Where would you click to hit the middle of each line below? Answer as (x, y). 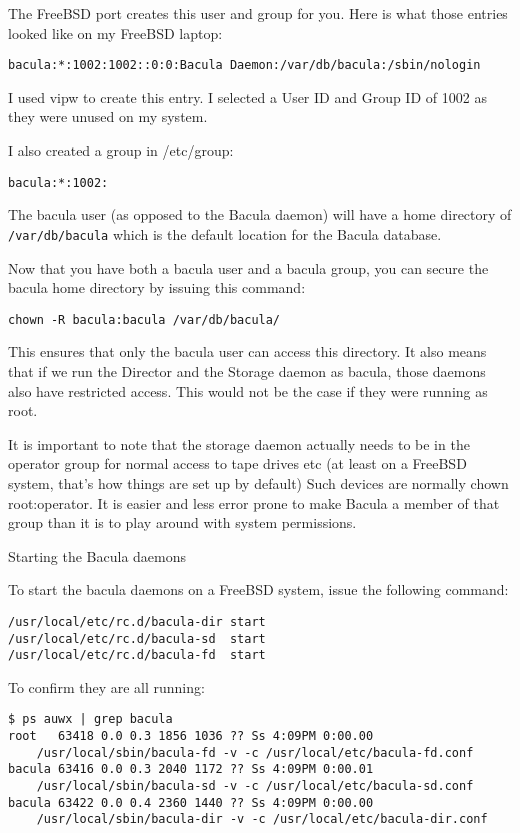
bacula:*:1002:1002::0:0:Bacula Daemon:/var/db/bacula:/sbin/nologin (244, 65)
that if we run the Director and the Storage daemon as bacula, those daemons (247, 370)
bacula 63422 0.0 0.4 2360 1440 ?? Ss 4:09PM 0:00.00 (191, 802)
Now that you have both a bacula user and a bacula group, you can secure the (248, 267)
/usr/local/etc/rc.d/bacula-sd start (137, 638)
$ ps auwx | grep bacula (90, 719)
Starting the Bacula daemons (97, 555)
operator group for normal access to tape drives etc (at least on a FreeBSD (237, 463)
